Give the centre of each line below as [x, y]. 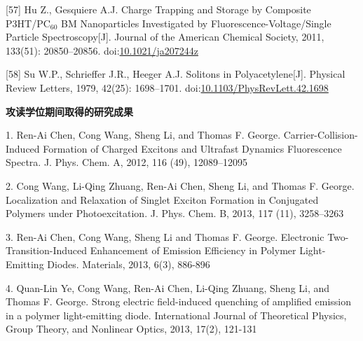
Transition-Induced [47, 250]
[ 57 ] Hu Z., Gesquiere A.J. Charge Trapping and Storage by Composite [158, 9]
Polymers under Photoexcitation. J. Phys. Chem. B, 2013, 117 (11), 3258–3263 [175, 213]
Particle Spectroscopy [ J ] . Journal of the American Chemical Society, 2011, [165, 37]
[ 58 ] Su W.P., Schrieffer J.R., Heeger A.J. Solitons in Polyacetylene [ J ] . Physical [176, 74]
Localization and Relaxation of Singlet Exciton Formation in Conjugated [162, 199]
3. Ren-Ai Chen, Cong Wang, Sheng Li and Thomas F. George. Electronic [165, 236]
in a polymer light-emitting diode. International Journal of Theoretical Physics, [176, 315]
